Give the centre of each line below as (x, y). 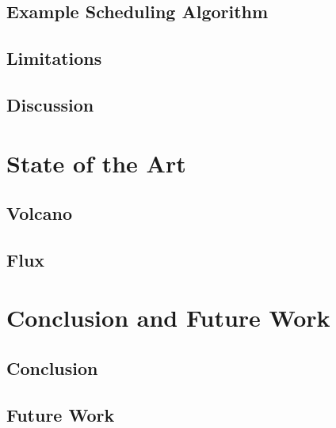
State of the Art (96, 163)
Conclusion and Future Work (168, 318)
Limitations (54, 58)
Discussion (50, 104)
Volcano (39, 213)
